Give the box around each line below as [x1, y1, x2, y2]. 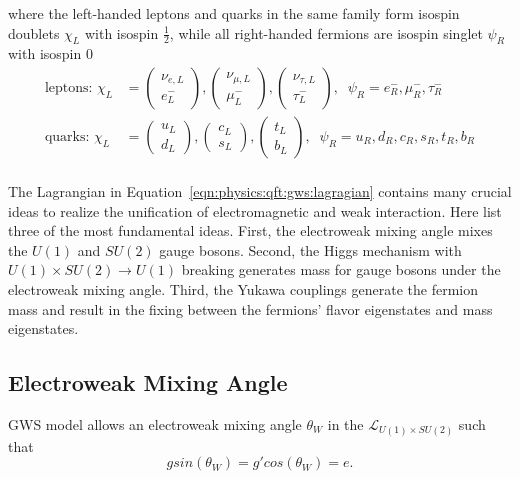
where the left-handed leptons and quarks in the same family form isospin [8, 3, 460, 23]
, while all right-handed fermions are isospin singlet [169, 22, 483, 43]
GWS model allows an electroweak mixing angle [8, 414, 302, 435]
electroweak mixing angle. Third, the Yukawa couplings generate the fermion [8, 279, 479, 300]
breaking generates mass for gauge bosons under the [181, 259, 501, 280]
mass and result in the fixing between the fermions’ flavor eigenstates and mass [8, 298, 493, 319]
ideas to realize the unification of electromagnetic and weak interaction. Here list [8, 200, 502, 221]
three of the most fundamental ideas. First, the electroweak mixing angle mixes [8, 220, 493, 241]
